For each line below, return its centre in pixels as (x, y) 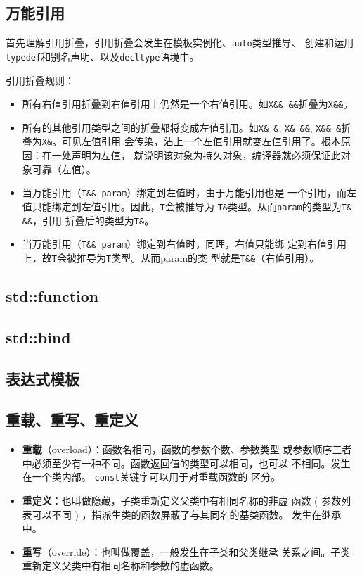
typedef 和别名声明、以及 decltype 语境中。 (103, 56)
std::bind (38, 337)
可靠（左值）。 (64, 169)
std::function (52, 295)
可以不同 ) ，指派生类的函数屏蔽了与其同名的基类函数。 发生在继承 (187, 514)
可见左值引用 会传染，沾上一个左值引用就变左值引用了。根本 (201, 141)
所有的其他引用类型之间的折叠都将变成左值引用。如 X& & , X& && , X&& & (182, 127)
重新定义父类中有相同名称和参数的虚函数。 (121, 565)
